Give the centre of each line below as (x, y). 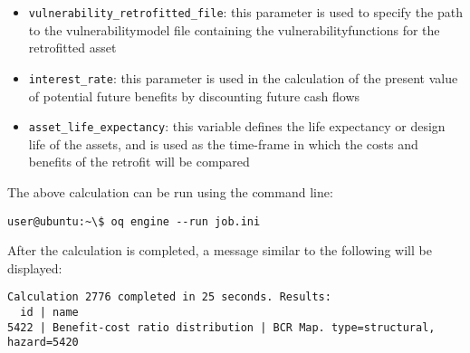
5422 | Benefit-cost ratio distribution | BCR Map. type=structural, (221, 327)
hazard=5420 (43, 343)
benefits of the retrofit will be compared (139, 162)
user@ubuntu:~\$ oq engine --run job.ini (134, 221)
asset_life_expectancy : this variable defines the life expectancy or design (237, 126)
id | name (49, 313)
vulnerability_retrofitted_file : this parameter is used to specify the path (245, 12)
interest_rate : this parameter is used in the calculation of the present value (243, 77)
